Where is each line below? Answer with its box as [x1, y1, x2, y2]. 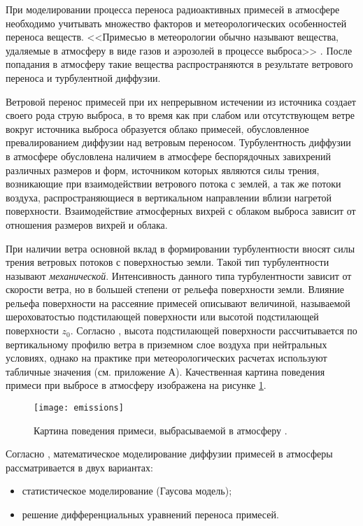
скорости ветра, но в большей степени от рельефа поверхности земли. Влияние [6, 282, 344, 297]
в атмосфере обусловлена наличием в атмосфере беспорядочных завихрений [6, 148, 331, 163]
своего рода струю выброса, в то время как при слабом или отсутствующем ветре [6, 108, 355, 122]
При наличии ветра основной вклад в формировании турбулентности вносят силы [6, 241, 355, 255]
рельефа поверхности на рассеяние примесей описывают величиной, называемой [6, 295, 350, 310]
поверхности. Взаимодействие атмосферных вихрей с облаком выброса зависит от [6, 204, 356, 218]
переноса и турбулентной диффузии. [6, 70, 161, 85]
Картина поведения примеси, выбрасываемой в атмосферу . [34, 422, 287, 437]
